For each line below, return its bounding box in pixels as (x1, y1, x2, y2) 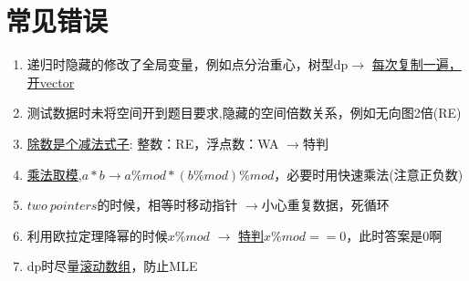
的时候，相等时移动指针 (97, 195, 238, 214)
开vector (26, 72, 75, 91)
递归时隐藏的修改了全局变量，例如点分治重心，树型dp (26, 55, 349, 74)
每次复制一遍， (371, 55, 462, 74)
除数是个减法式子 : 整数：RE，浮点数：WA (26, 133, 279, 152)
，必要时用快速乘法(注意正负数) (274, 164, 464, 183)
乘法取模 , (26, 164, 82, 183)
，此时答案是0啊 (346, 225, 443, 245)
